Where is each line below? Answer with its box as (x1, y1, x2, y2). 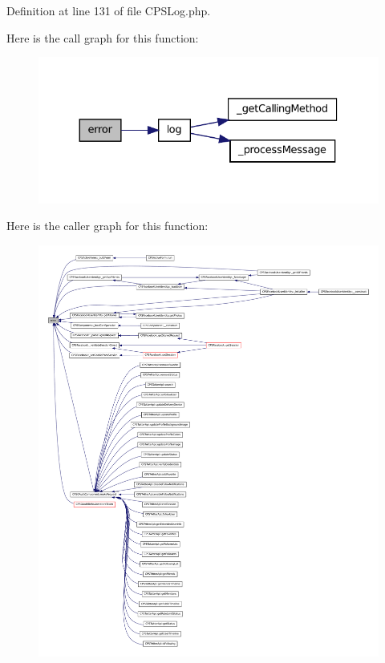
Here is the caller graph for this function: (6, 217, 209, 234)
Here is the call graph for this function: (6, 29, 199, 46)
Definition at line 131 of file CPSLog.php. (6, 2, 211, 18)
